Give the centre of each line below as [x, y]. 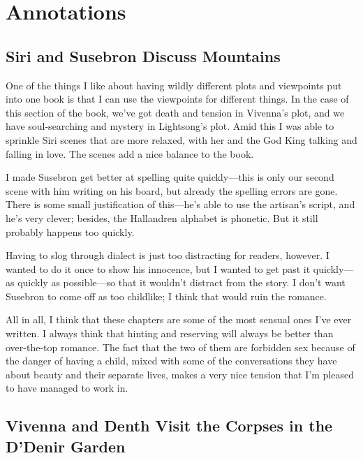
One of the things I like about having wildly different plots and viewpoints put [174, 85]
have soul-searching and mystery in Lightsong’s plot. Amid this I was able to [170, 126]
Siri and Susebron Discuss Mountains [143, 56]
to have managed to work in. [67, 388]
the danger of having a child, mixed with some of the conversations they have [171, 361]
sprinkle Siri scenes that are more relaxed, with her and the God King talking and [181, 139]
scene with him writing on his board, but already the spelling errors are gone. [172, 190]
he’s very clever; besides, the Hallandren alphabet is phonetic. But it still [162, 217]
